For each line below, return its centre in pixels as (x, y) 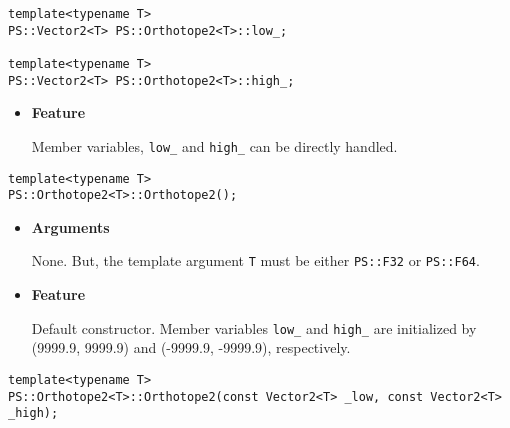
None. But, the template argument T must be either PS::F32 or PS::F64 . (255, 260)
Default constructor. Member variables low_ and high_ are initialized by (254, 327)
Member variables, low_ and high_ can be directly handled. (214, 145)
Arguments (70, 226)
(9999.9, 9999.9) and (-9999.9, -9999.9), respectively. (191, 347)
